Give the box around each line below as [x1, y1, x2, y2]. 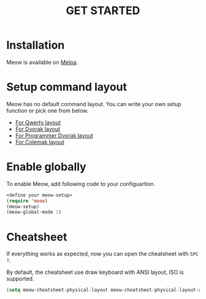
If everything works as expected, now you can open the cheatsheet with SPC [6, 250, 199, 258]
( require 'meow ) [6, 198, 48, 204]
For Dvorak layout [15, 125, 60, 133]
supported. [6, 275, 34, 282]
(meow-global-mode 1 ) [6, 209, 62, 216]
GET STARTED [66, 4, 140, 18]
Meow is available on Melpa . [6, 58, 78, 66]
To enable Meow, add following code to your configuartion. [6, 180, 156, 187]
